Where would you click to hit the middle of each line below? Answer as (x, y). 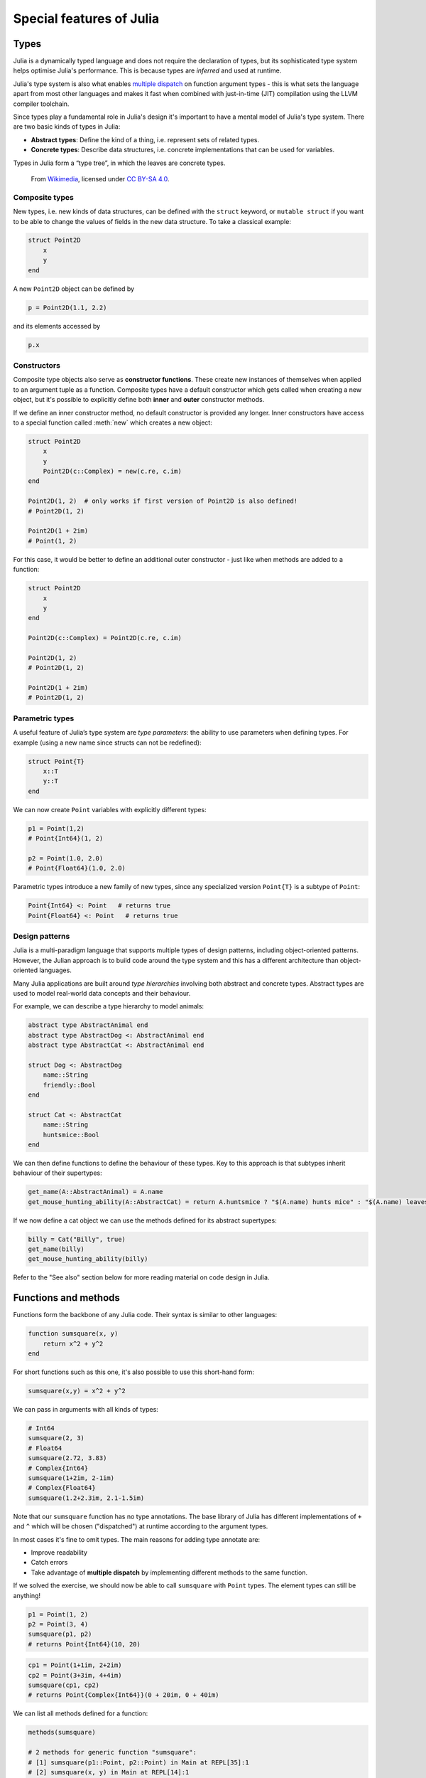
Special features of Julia (86, 18)
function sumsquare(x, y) (73, 1334)
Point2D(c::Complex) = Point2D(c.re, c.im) (105, 638)
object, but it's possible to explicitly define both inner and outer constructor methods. (139, 400)
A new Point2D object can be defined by (74, 289)
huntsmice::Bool (71, 1135)
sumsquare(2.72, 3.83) (67, 1458)
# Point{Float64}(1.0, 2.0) (77, 868)
